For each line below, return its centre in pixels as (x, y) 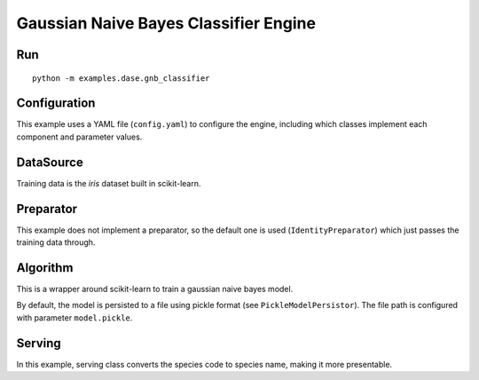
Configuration (56, 103)
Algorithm (45, 268)
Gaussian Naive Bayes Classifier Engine (166, 23)
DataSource (50, 162)
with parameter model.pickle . (75, 317)
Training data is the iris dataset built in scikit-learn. (109, 183)
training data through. (56, 242)
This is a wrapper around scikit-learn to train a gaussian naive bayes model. (155, 289)
